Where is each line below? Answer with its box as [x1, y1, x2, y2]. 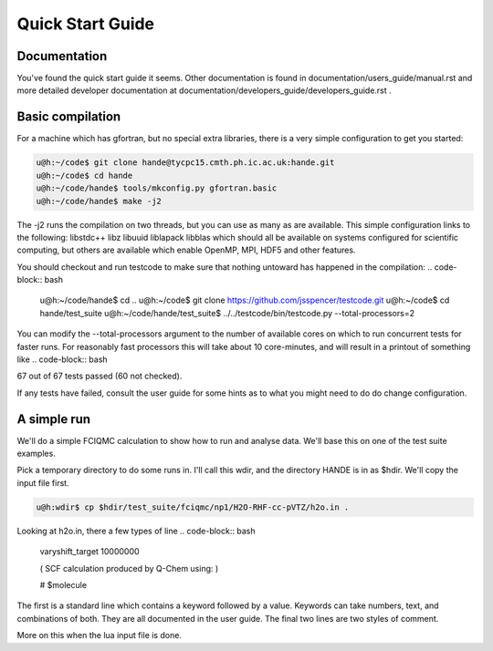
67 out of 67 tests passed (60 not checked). [16, 370, 183, 382]
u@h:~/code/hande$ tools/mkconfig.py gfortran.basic [36, 183, 278, 193]
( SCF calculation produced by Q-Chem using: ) [39, 563, 219, 573]
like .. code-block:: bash [16, 354, 109, 365]
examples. [16, 448, 57, 460]
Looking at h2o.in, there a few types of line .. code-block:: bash [16, 525, 256, 536]
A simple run [16, 411, 91, 427]
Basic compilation [16, 109, 121, 125]
